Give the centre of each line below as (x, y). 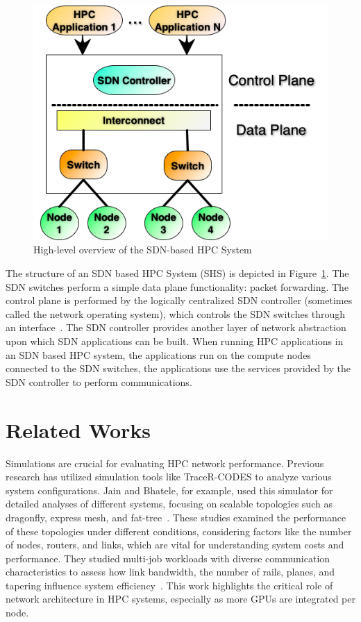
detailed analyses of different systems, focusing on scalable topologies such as (169, 504)
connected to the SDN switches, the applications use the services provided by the (178, 368)
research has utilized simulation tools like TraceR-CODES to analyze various (169, 477)
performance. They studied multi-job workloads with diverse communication (168, 558)
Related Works (78, 429)
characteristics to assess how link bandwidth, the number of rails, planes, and (170, 572)
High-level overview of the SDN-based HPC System (143, 250)
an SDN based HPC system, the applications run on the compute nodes (158, 354)
